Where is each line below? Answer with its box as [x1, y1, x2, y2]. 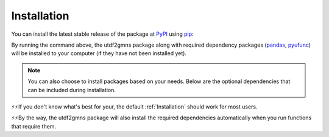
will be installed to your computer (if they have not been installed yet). [11, 50, 187, 57]
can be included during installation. [27, 86, 116, 93]
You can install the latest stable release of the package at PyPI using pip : [11, 30, 194, 38]
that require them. [11, 122, 57, 130]
